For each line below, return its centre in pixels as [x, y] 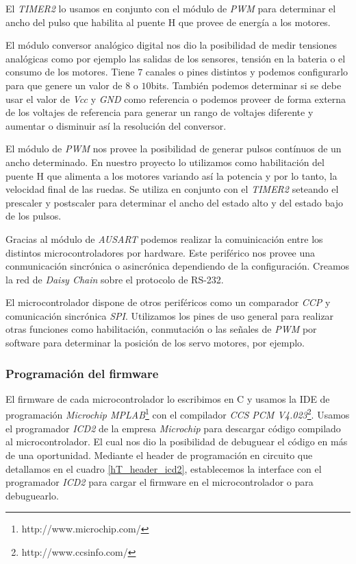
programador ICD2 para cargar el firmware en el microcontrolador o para [160, 482]
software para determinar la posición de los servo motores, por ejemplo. [155, 343]
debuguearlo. [32, 495]
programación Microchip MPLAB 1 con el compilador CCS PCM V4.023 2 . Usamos [178, 414]
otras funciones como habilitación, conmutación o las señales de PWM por [161, 329]
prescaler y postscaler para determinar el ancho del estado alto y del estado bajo [174, 202]
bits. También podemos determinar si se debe [246, 85]
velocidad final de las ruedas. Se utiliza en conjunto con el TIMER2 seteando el [172, 189]
